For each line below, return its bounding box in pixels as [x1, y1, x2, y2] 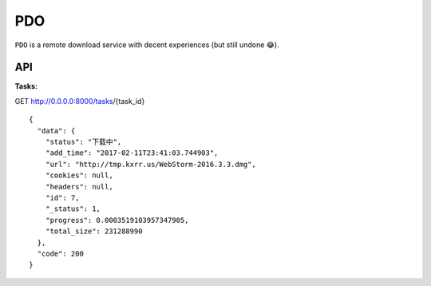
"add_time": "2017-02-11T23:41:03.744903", [45, 149, 219, 157]
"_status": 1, [45, 205, 101, 213]
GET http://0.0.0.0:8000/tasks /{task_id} [14, 96, 145, 105]
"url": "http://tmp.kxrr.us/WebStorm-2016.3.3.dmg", [45, 160, 257, 169]
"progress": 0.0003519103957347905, [45, 216, 189, 224]
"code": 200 [37, 248, 84, 258]
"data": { [37, 126, 76, 135]
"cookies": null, [45, 171, 113, 180]
